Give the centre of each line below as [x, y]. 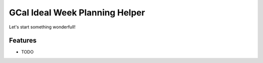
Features [23, 41]
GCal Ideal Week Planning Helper [77, 13]
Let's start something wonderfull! [42, 27]
